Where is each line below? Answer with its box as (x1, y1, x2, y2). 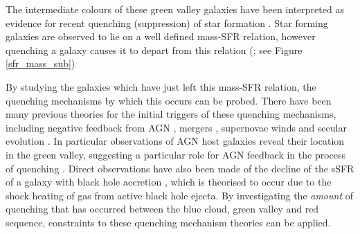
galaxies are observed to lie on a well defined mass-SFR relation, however (6, 29, 316, 44)
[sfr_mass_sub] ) (6, 56, 75, 71)
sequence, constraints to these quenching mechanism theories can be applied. (6, 215, 331, 229)
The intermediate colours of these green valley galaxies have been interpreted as (6, 2, 344, 16)
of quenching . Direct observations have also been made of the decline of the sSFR (6, 161, 354, 175)
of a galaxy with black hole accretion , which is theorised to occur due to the (6, 174, 332, 189)
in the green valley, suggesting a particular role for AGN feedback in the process (6, 147, 346, 161)
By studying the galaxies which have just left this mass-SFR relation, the (6, 79, 316, 93)
